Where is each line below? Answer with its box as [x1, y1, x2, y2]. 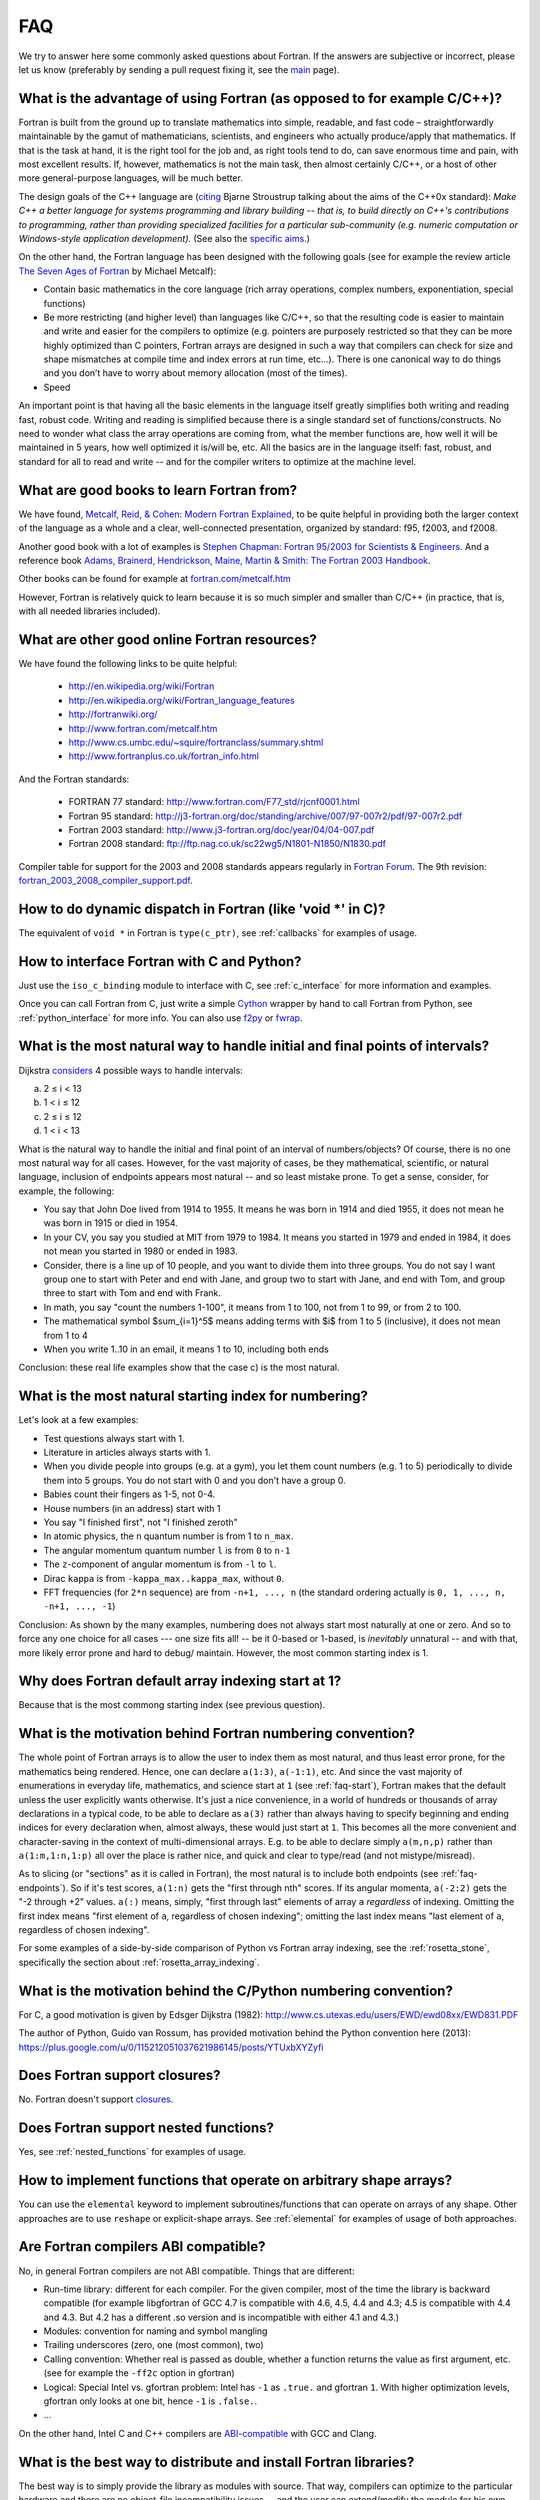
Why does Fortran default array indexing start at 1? [18, 1673, 342, 1690]
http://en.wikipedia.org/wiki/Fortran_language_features [68, 694, 295, 706]
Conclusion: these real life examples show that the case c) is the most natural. [18, 1361, 340, 1374]
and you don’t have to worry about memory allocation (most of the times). [43, 367, 348, 379]
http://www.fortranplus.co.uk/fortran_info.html [68, 750, 260, 762]
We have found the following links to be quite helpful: [18, 657, 238, 669]
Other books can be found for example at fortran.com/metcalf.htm [18, 573, 292, 585]
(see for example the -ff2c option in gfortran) [43, 2367, 235, 2379]
